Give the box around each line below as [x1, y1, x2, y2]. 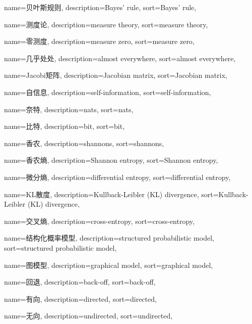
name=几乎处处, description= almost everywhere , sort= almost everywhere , [4, 53, 236, 63]
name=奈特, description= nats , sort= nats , [4, 104, 134, 114]
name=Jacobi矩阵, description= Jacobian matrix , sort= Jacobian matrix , [4, 70, 227, 80]
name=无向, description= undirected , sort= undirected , [4, 310, 173, 321]
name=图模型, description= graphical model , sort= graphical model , [4, 259, 213, 270]
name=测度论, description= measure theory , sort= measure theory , [4, 19, 208, 29]
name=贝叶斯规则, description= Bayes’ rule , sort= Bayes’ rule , [4, 2, 197, 12]
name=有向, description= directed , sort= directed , [4, 293, 157, 304]
